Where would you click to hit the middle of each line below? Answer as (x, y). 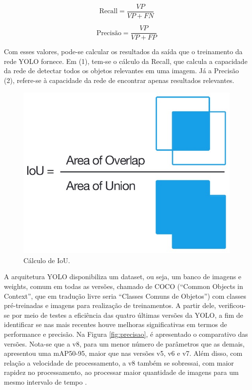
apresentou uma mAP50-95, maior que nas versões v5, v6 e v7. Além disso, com (123, 353)
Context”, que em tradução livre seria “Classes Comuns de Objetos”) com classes (125, 296)
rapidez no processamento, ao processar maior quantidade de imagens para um (121, 372)
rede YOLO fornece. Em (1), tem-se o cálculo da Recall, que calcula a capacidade (126, 61)
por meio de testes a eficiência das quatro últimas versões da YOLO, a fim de (127, 315)
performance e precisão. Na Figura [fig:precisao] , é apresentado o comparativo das (126, 334)
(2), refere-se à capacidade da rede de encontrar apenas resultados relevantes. (119, 80)
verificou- (232, 305)
